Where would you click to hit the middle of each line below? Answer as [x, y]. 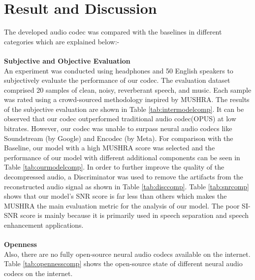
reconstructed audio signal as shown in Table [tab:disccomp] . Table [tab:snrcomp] [127, 186]
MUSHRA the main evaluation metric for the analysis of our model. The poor [122, 205]
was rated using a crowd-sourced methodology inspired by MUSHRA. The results [127, 99]
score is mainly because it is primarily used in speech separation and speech [135, 215]
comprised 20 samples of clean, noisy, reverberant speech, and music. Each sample [128, 89]
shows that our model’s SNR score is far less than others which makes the [115, 196]
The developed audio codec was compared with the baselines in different [113, 32]
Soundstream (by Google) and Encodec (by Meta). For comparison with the [119, 138]
